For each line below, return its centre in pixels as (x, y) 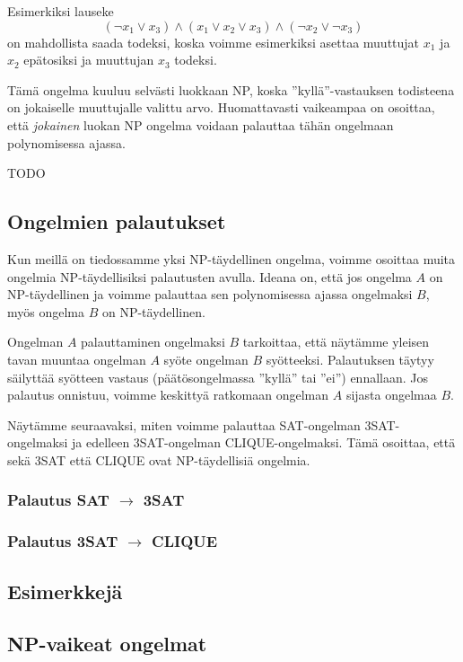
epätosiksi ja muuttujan (89, 60)
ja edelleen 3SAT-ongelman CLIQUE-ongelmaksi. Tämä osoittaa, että (264, 442)
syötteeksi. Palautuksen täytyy (350, 359)
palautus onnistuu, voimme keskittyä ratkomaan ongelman (168, 395)
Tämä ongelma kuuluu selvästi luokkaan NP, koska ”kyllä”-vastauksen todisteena (231, 89)
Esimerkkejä (65, 591)
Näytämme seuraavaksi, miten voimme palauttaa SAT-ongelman (184, 424)
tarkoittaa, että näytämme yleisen (336, 342)
